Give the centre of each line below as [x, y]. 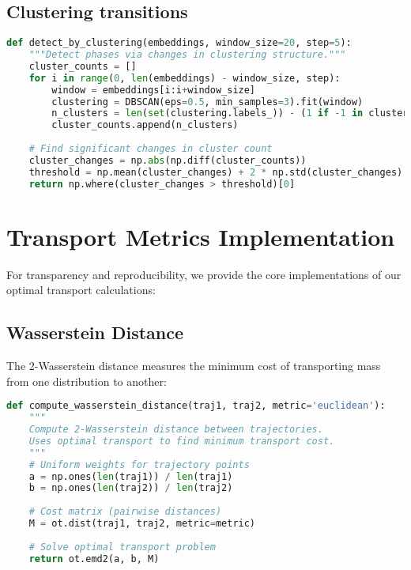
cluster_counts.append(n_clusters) [145, 125]
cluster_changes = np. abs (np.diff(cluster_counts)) [168, 160]
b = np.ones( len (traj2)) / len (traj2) [131, 488]
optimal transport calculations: [81, 290]
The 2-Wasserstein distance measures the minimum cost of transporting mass [194, 366]
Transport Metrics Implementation [201, 236]
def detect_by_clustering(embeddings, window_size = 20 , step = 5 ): [179, 43]
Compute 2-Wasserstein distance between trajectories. [176, 430]
